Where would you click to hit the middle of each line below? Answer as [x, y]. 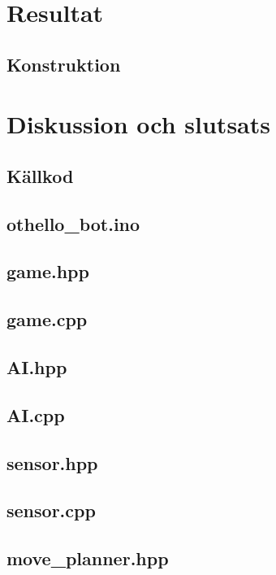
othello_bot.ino [73, 223]
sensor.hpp [52, 462]
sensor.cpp [51, 510]
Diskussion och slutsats [138, 124]
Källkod [40, 175]
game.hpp [48, 271]
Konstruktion [64, 64]
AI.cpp [36, 414]
